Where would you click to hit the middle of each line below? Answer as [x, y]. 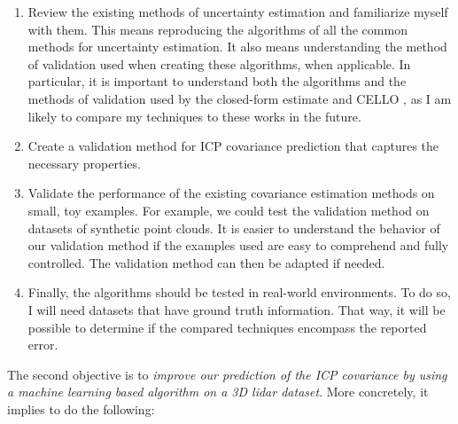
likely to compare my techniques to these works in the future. [194, 116]
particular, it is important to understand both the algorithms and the [217, 81]
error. [43, 345]
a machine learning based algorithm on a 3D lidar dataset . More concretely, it [218, 392]
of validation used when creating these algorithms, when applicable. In [219, 63]
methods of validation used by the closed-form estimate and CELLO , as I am [240, 98]
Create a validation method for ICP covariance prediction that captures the [233, 146]
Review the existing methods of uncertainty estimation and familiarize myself [238, 12]
